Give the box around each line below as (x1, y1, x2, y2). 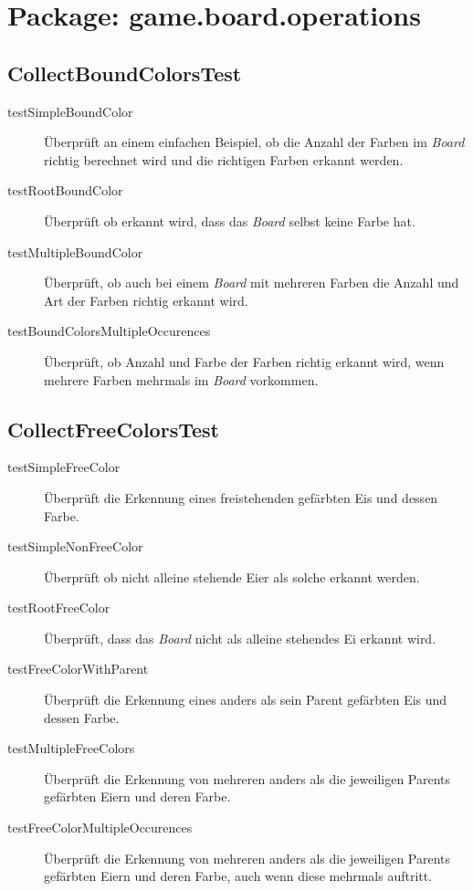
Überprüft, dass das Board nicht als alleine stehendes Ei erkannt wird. (44, 628, 436, 647)
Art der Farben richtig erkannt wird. (44, 290, 248, 309)
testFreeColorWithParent (7, 659, 149, 678)
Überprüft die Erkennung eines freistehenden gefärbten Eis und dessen (44, 487, 438, 507)
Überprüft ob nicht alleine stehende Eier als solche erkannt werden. (44, 567, 420, 586)
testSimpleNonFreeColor (7, 537, 143, 556)
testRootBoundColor (7, 181, 123, 200)
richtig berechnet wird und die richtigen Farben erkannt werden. (44, 150, 404, 169)
